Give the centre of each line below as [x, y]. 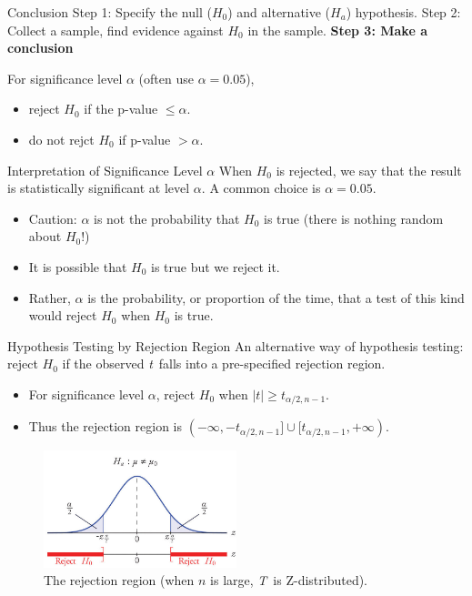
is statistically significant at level [99, 188]
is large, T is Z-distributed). [289, 580]
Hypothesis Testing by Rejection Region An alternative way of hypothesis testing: [236, 345]
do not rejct [61, 139]
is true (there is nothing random [354, 218]
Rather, [50, 297]
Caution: [53, 218]
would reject [63, 315]
